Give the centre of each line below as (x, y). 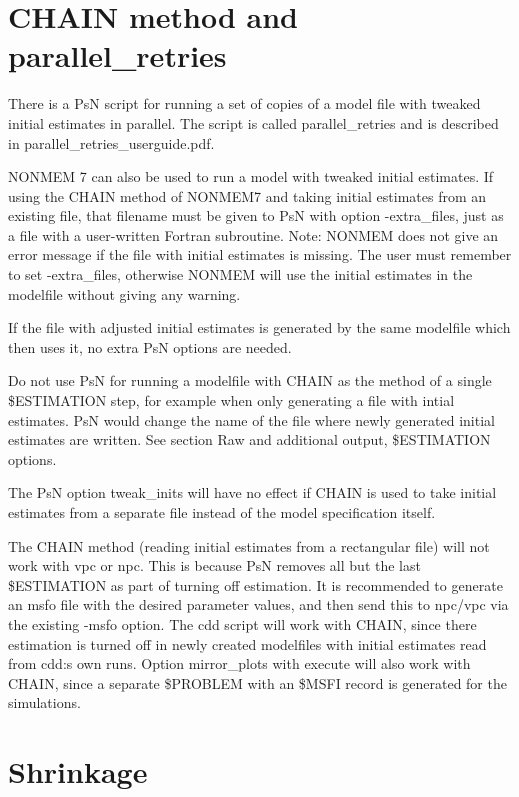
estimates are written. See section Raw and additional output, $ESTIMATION (249, 439)
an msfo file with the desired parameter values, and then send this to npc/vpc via (258, 604)
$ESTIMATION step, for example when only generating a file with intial (231, 400)
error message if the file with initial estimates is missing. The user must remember (260, 254)
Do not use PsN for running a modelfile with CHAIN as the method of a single (250, 380)
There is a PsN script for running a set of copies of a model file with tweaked (244, 103)
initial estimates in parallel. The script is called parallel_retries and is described (253, 122)
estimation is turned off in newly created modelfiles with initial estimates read (247, 643)
